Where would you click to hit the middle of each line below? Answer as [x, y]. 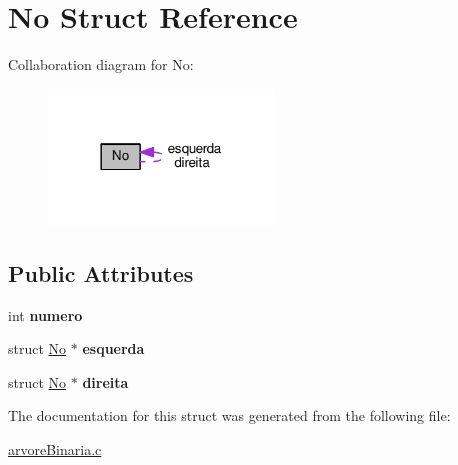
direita [105, 381]
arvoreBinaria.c [55, 448]
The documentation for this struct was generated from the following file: [229, 415]
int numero [45, 314]
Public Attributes [101, 272]
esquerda [113, 348]
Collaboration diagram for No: [101, 64]
